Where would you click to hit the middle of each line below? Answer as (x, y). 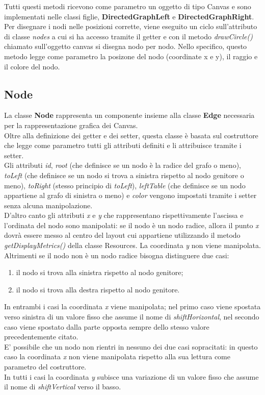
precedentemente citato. (41, 337)
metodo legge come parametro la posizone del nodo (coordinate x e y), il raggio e (131, 56)
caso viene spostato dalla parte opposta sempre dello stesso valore (107, 326)
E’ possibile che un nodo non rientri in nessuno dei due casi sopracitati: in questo (131, 346)
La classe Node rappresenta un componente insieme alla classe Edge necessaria (129, 115)
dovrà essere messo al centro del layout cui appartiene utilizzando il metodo (122, 235)
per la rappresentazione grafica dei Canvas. (71, 125)
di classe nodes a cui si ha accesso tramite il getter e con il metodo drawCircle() (128, 36)
